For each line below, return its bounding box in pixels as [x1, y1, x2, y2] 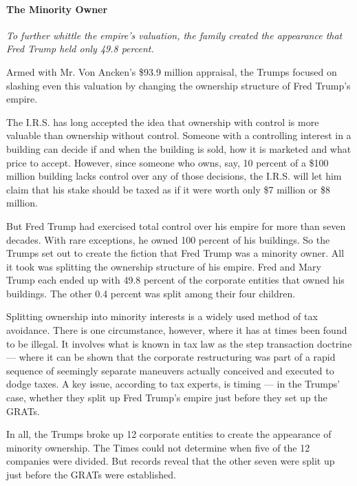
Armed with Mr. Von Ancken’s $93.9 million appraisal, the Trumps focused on [6, 64, 337, 78]
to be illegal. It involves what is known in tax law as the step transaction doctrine [6, 336, 352, 350]
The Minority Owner [6, 1, 108, 16]
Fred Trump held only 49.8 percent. [6, 41, 154, 56]
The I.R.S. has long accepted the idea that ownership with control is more [6, 114, 319, 129]
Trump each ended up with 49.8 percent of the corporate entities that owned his [6, 273, 345, 287]
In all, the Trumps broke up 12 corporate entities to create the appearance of [6, 427, 332, 441]
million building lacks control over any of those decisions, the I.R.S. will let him [6, 169, 342, 183]
